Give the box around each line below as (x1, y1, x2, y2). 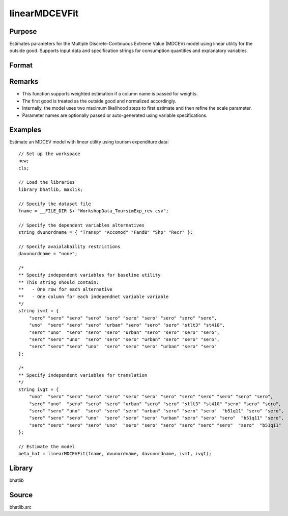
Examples (9, 126, 42, 134)
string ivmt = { (18, 308, 59, 314)
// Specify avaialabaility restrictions (18, 243, 121, 250)
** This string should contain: (18, 279, 99, 285)
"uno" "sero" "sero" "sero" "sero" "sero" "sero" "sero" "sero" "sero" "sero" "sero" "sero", (28, 394, 273, 400)
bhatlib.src (9, 504, 32, 510)
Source (9, 490, 33, 499)
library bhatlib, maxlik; (18, 186, 83, 192)
